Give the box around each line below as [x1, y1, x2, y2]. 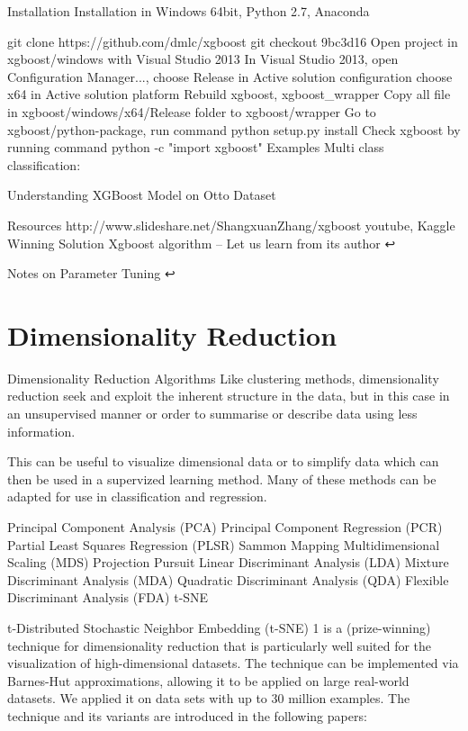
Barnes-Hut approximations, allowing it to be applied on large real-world [7, 671, 409, 690]
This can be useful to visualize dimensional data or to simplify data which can [7, 452, 439, 471]
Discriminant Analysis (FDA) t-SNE [7, 588, 209, 607]
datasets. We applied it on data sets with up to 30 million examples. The [7, 689, 410, 708]
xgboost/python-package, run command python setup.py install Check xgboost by [7, 120, 461, 139]
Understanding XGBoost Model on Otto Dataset [7, 185, 276, 204]
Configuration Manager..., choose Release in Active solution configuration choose [7, 67, 453, 86]
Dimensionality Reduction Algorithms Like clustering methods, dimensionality [7, 368, 439, 387]
